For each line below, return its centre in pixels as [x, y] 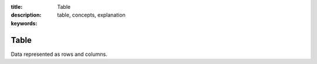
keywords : [24, 23]
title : [17, 7]
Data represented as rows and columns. [59, 54]
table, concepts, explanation [91, 15]
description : [26, 15]
